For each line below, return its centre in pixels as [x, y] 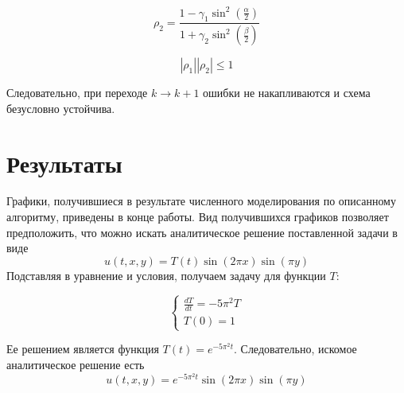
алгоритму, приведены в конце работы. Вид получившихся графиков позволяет [198, 217]
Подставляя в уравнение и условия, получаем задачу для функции [166, 275]
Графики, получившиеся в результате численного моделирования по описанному [201, 201]
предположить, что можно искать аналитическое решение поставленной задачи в [202, 232]
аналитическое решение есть [76, 364]
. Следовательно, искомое [295, 349]
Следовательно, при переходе [77, 93]
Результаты [64, 163]
